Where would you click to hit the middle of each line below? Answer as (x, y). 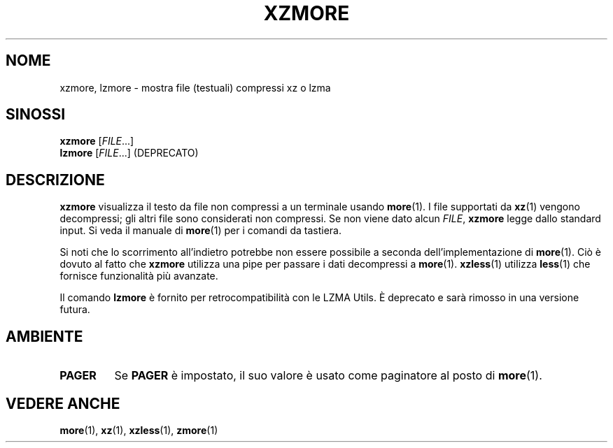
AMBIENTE (44, 336)
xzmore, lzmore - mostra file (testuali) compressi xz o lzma (195, 87)
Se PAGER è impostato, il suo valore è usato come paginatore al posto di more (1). (328, 376)
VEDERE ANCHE (63, 403)
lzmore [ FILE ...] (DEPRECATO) (129, 153)
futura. (75, 310)
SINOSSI (36, 115)
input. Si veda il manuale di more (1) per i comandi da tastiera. (200, 231)
